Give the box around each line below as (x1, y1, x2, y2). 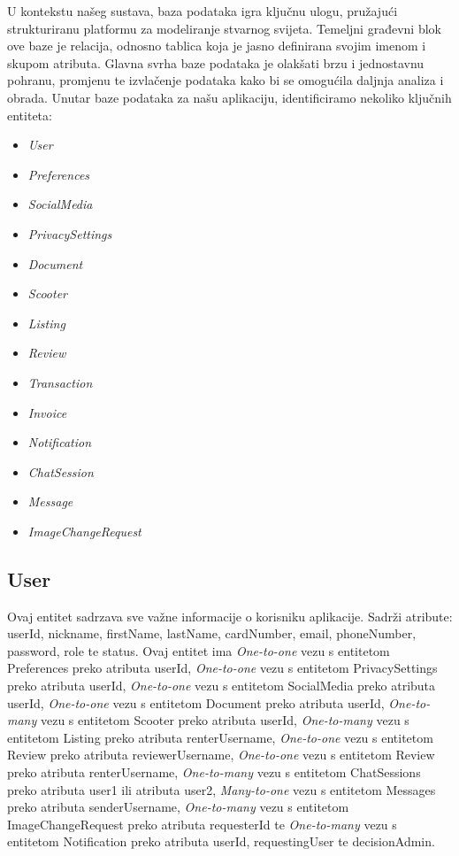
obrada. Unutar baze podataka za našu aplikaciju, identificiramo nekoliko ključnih (7, 88, 452, 106)
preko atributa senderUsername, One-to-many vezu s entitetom (7, 798, 349, 816)
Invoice (27, 403, 67, 421)
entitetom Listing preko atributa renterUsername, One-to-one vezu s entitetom (7, 728, 433, 746)
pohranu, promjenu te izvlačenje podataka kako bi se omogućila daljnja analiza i (7, 71, 444, 89)
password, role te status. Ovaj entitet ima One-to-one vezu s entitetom (7, 641, 390, 659)
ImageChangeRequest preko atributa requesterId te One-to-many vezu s (7, 814, 397, 833)
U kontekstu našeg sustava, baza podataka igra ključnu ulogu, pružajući (7, 2, 398, 19)
